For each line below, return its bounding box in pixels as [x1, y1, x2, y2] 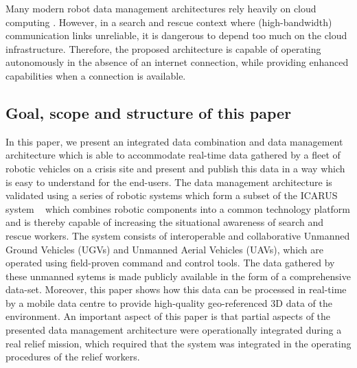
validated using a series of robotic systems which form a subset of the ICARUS [5, 188, 338, 203]
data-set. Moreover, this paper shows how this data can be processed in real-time [5, 282, 347, 297]
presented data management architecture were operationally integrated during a [5, 323, 342, 337]
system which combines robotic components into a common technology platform [5, 201, 351, 216]
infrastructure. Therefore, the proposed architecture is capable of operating [5, 41, 321, 56]
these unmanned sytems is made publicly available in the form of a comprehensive [5, 268, 351, 283]
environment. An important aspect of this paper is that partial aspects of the [5, 309, 331, 323]
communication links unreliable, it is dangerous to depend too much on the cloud [5, 28, 347, 43]
